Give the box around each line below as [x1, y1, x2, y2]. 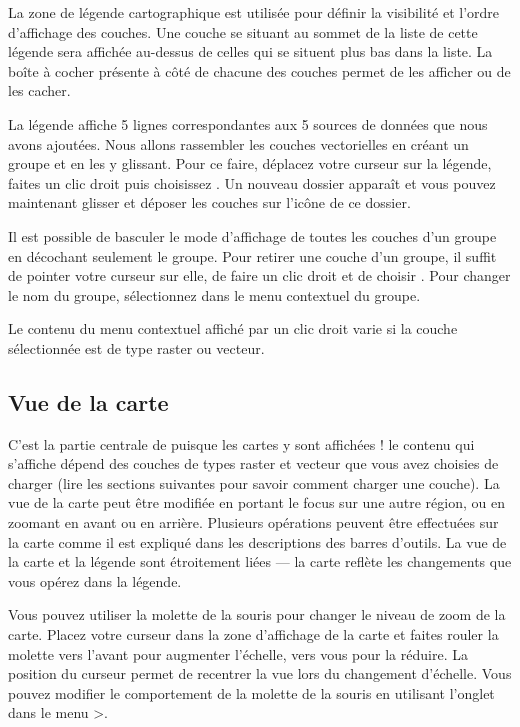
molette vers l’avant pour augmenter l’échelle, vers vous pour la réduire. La [8, 643, 468, 664]
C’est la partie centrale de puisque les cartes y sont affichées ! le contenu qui [8, 433, 475, 454]
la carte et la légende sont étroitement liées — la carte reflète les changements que [8, 551, 512, 572]
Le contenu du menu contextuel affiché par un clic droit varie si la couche [8, 318, 458, 339]
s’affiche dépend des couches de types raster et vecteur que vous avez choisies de [8, 453, 499, 474]
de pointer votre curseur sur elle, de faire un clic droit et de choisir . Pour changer [8, 265, 511, 286]
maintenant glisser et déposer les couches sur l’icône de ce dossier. [8, 192, 411, 213]
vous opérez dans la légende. [8, 570, 182, 591]
